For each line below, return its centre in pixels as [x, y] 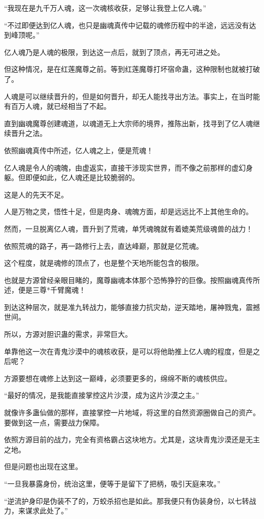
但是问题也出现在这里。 [43, 466]
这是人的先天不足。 [36, 194]
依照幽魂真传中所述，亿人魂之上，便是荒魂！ [79, 150]
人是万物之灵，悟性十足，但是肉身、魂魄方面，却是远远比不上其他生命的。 [128, 211]
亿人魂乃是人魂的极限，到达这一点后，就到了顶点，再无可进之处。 [114, 52]
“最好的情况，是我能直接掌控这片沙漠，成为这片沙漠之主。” [102, 395]
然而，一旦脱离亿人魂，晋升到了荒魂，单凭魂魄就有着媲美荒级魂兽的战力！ [128, 228]
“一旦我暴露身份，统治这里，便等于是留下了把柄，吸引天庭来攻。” [112, 483]
